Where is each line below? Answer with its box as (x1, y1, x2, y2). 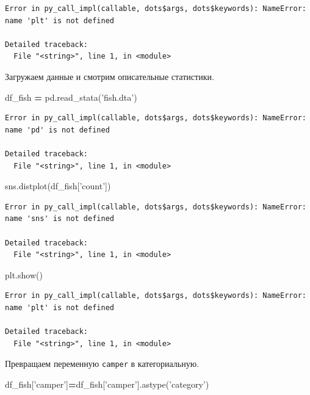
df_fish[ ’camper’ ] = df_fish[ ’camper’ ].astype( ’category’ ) (5, 377, 209, 390)
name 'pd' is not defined (5, 125, 110, 134)
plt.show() (5, 268, 43, 281)
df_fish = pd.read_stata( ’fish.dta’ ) (5, 90, 137, 103)
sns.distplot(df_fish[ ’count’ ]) (5, 179, 111, 192)
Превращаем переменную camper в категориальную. (5, 357, 200, 370)
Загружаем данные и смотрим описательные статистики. (5, 70, 214, 82)
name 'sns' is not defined (5, 214, 114, 223)
